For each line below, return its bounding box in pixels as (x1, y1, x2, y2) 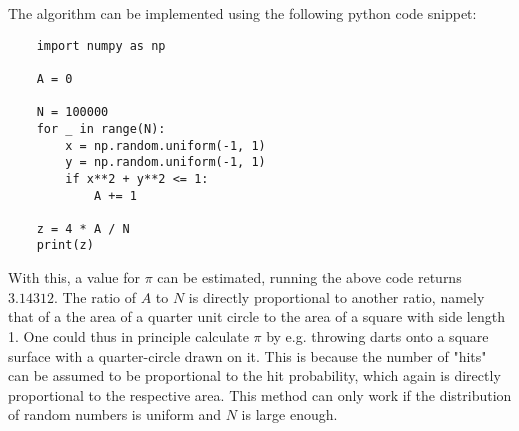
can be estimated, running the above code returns (157, 267, 462, 288)
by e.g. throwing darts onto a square (266, 325, 489, 346)
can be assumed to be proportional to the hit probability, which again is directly (8, 365, 501, 386)
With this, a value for (8, 267, 140, 288)
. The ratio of (53, 286, 137, 307)
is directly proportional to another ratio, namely (188, 286, 485, 307)
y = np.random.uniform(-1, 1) (65, 155, 266, 170)
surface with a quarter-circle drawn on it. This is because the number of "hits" (8, 345, 487, 366)
